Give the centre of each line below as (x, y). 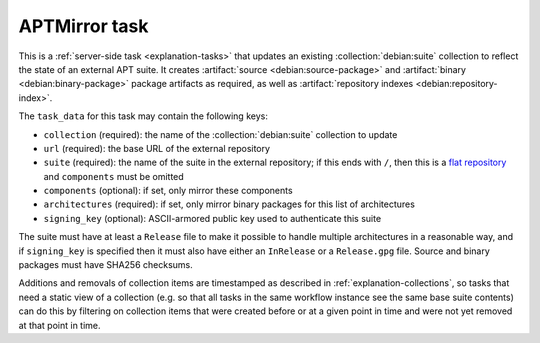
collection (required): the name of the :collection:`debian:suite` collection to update (220, 134)
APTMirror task (83, 26)
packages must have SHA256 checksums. (106, 265)
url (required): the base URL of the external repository (156, 148)
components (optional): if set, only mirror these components (168, 191)
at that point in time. (59, 325)
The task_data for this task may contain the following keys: (143, 116)
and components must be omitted (113, 176)
